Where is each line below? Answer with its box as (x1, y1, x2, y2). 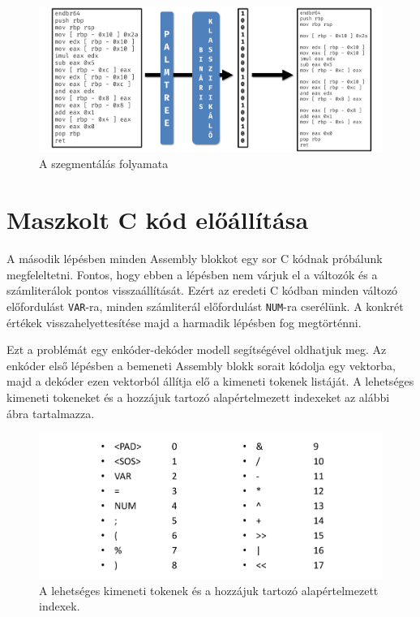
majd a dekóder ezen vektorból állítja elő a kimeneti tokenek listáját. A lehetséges (6, 373, 414, 390)
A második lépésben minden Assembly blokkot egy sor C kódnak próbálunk (6, 250, 383, 267)
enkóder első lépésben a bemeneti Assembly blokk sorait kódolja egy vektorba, (6, 356, 396, 373)
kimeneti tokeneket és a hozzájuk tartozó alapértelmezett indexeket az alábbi (6, 389, 390, 405)
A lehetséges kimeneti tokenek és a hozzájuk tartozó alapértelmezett (39, 581, 379, 598)
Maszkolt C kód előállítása (6, 203, 309, 236)
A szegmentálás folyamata (39, 155, 169, 172)
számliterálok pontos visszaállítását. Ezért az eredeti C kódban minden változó (6, 282, 398, 299)
